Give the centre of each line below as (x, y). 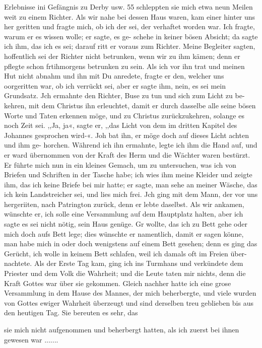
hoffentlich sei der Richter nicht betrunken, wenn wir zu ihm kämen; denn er (122, 56)
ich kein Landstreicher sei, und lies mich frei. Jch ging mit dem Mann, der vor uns (131, 194)
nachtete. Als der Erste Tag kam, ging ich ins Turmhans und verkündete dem (124, 263)
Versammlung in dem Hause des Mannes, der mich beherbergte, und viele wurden (130, 293)
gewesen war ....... (31, 339)
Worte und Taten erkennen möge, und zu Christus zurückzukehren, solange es (124, 115)
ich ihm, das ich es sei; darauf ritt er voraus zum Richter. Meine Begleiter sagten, (130, 46)
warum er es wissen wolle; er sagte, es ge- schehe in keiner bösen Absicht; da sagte (131, 36)
